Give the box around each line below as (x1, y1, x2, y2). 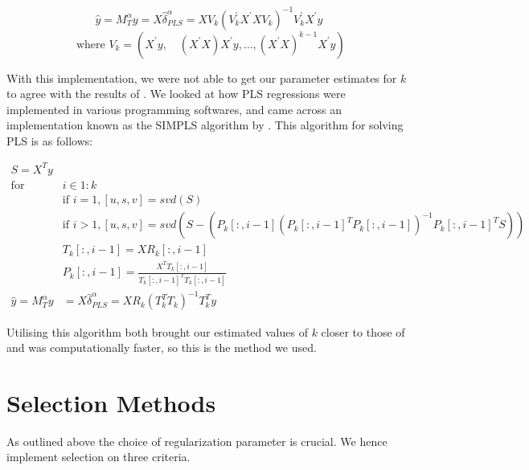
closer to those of (321, 323, 405, 340)
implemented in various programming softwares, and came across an (6, 100, 342, 117)
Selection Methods (6, 386, 216, 419)
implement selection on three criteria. (6, 448, 191, 465)
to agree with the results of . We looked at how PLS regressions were (6, 85, 346, 102)
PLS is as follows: (6, 132, 93, 149)
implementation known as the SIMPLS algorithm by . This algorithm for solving (6, 116, 404, 133)
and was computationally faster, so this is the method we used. (6, 339, 317, 356)
